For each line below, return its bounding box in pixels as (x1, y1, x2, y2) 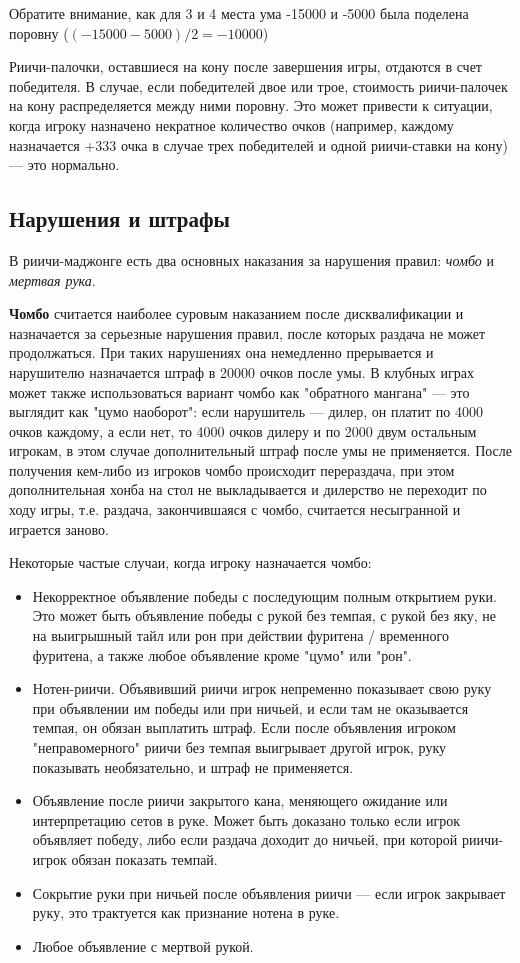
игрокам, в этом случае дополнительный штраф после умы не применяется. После (9, 440, 513, 461)
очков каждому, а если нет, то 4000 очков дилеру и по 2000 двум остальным (9, 420, 477, 441)
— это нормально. (9, 154, 120, 175)
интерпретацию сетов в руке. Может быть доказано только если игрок (32, 809, 461, 830)
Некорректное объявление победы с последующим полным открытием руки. (32, 585, 497, 606)
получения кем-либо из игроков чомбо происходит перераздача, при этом (9, 459, 455, 480)
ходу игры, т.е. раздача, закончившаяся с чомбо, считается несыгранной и (9, 499, 461, 520)
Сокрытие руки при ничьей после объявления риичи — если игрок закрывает (32, 882, 506, 903)
